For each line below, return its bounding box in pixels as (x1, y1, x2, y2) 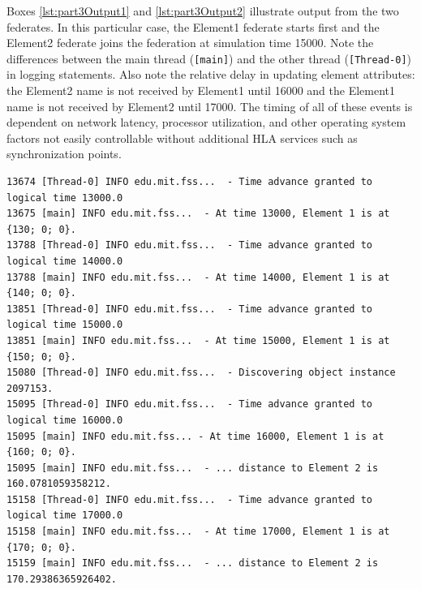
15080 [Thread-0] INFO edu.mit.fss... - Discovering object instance (6, 367, 396, 379)
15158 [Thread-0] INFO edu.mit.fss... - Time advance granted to (6, 493, 373, 505)
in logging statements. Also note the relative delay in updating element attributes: (6, 66, 415, 83)
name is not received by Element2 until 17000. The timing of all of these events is (6, 97, 413, 114)
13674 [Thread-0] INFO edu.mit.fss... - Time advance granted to (6, 176, 373, 187)
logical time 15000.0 (6, 319, 123, 331)
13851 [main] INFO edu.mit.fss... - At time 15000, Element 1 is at (6, 334, 390, 346)
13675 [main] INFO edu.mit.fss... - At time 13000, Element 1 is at (6, 208, 390, 220)
